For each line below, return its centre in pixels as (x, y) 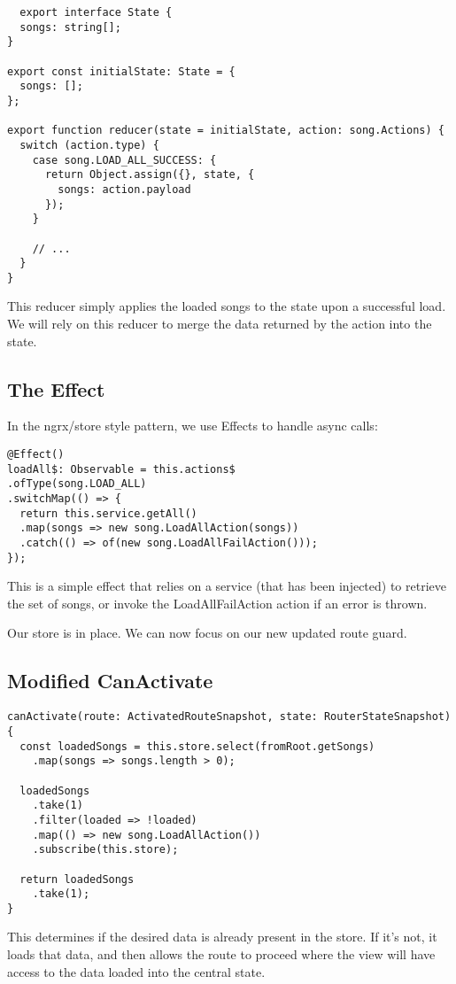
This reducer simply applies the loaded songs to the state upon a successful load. (227, 306)
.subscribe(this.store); (105, 850)
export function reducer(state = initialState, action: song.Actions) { (226, 131)
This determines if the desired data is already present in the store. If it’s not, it (222, 937)
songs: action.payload (124, 189)
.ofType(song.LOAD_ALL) (77, 484)
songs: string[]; (70, 27)
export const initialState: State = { (121, 71)
